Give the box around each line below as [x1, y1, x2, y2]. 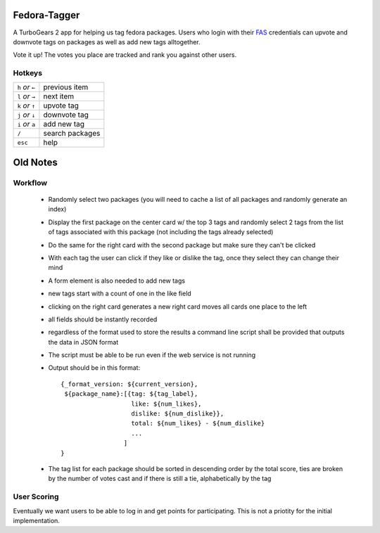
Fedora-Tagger [13, 9, 80, 21]
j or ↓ [17, 110, 36, 120]
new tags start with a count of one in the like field [48, 289, 191, 298]
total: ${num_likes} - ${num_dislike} [131, 419, 265, 428]
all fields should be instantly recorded [48, 315, 158, 323]
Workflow [13, 178, 48, 188]
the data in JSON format [48, 338, 119, 346]
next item [43, 91, 74, 101]
